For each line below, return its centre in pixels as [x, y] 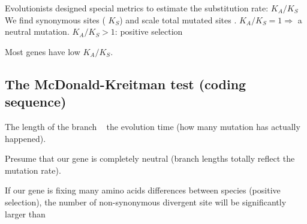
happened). [25, 138]
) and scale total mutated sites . [178, 19]
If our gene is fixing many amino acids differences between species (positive [143, 190]
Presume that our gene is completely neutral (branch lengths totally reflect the [150, 158]
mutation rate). [33, 170]
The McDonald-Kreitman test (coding [126, 84]
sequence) [36, 102]
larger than [25, 214]
